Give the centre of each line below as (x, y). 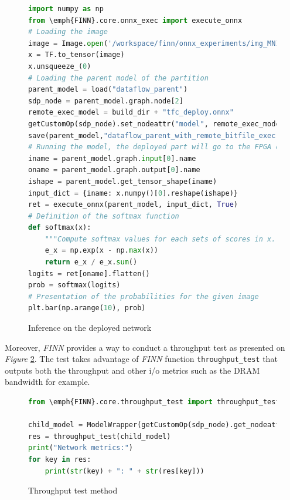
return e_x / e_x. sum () (91, 262)
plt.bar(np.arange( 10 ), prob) (87, 308)
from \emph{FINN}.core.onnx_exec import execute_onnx (135, 20)
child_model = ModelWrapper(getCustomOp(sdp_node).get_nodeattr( (158, 425)
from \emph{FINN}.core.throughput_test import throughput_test (154, 402)
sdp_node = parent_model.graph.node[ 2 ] (106, 101)
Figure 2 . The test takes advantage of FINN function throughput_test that (141, 359)
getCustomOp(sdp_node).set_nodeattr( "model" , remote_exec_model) (158, 124)
